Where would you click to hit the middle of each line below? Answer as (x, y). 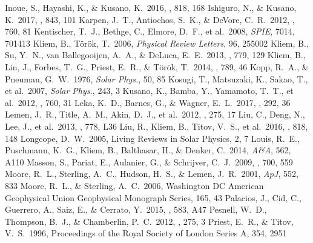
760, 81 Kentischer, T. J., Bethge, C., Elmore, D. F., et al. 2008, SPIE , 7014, (150, 31)
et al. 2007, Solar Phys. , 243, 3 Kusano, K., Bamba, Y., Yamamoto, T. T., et (149, 91)
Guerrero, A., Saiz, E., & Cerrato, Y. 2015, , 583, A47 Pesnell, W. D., (136, 209)
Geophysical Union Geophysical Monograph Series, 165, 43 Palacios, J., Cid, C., (153, 197)
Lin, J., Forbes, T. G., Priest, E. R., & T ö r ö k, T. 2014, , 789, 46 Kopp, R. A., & (157, 66)
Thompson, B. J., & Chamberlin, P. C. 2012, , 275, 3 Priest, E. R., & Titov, (149, 221)
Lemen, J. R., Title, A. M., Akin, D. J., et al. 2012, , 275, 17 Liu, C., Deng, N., (155, 114)
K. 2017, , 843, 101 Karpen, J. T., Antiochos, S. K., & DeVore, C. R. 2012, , (150, 19)
